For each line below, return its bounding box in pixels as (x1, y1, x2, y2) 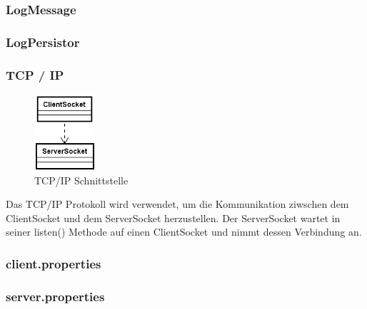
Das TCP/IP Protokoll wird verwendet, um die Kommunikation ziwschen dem (6, 197, 349, 211)
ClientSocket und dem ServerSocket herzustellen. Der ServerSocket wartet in (6, 210, 341, 225)
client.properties (6, 254, 101, 272)
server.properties (6, 287, 105, 305)
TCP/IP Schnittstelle (34, 172, 129, 187)
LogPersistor (6, 33, 80, 51)
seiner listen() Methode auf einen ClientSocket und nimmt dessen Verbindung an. (6, 224, 362, 239)
